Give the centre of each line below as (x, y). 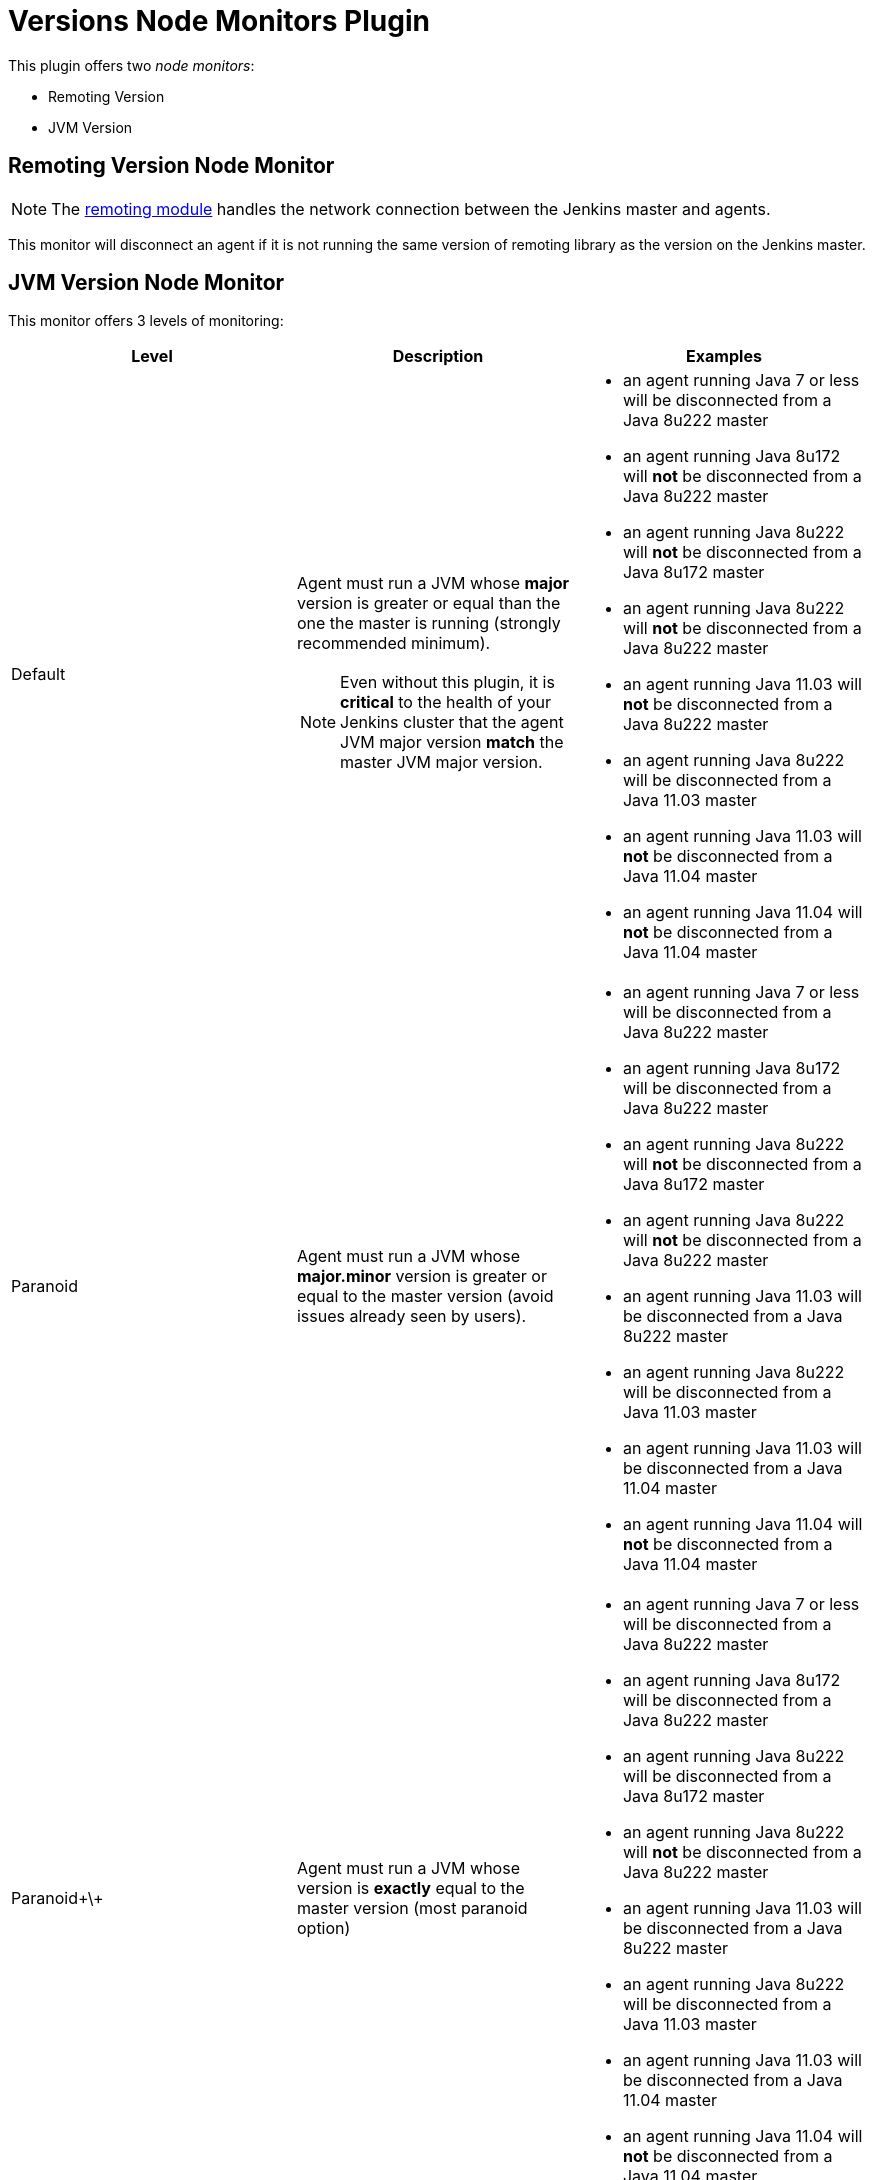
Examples (724, 356)
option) (323, 1928)
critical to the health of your (445, 702)
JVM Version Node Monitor (146, 283)
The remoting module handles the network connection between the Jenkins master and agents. (411, 208)
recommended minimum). (393, 643)
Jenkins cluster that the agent (452, 722)
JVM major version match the (452, 742)
